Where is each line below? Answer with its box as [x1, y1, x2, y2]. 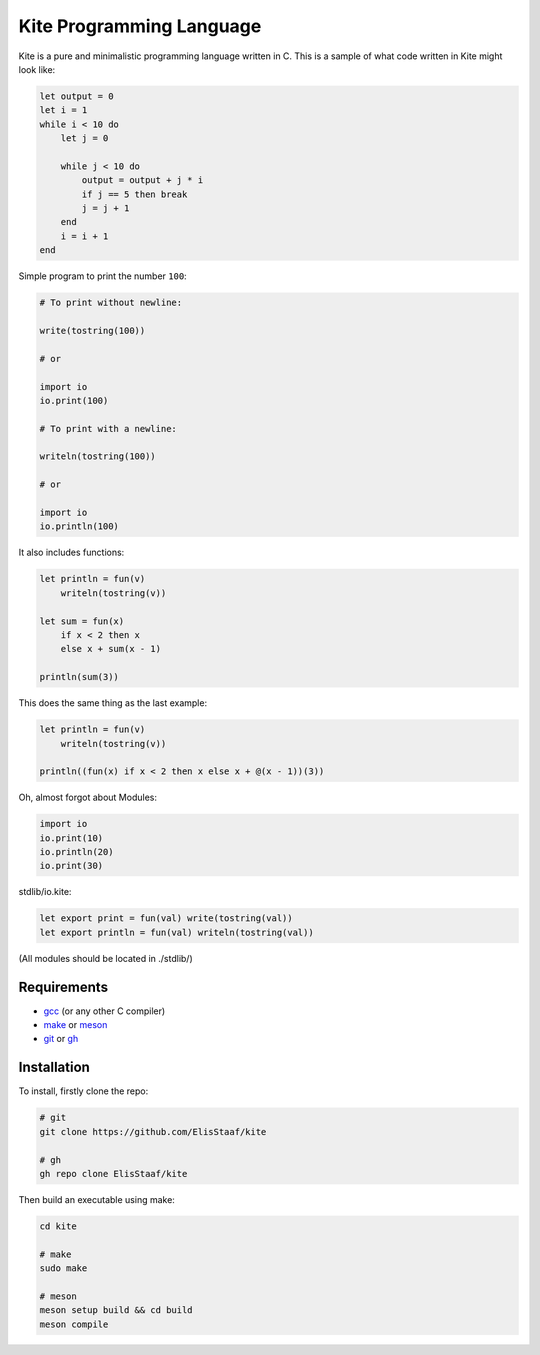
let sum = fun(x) [39, 615, 125, 627]
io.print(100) [39, 395, 109, 406]
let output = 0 [39, 90, 114, 102]
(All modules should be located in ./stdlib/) [18, 952, 194, 964]
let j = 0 [60, 133, 109, 144]
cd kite [39, 1220, 77, 1232]
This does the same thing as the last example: [18, 697, 208, 709]
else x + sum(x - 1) [60, 643, 162, 655]
